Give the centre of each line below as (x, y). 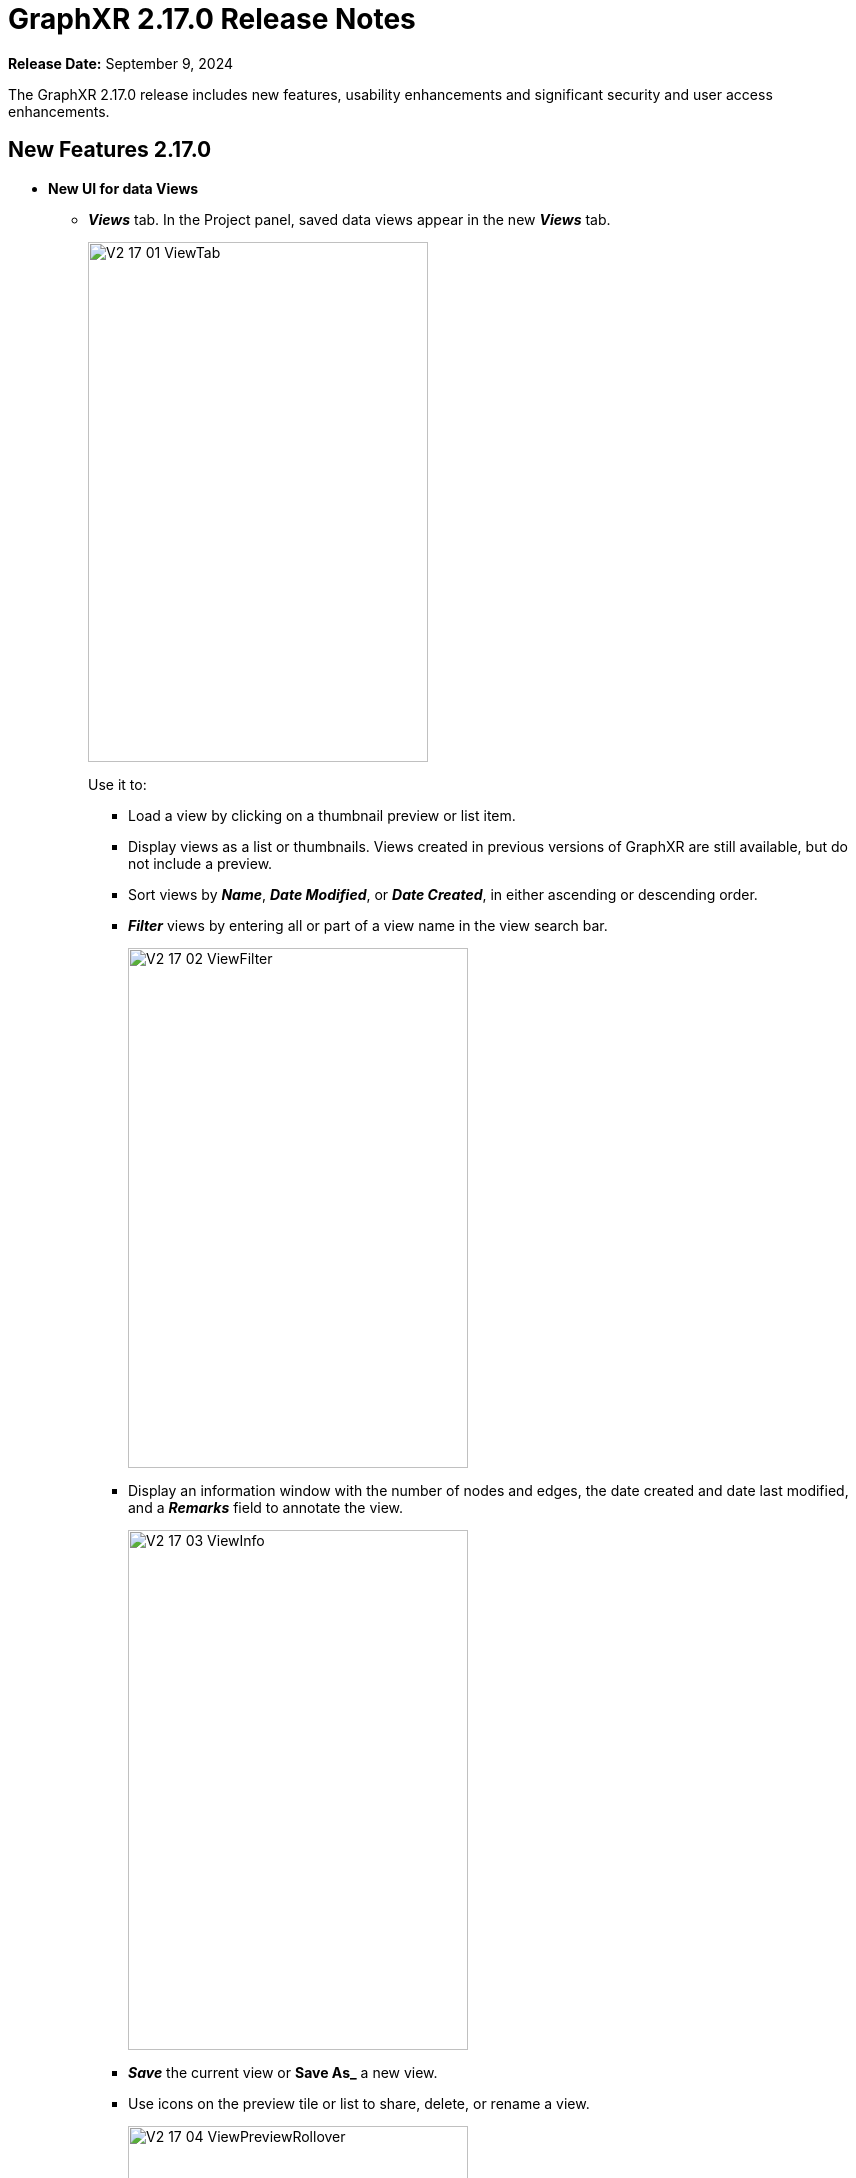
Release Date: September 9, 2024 (121, 63)
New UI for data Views (123, 188)
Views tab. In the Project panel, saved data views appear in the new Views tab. (349, 219)
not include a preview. (200, 863)
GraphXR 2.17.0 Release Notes (212, 19)
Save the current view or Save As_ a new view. (283, 2072)
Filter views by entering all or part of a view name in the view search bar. (368, 925)
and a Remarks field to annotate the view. (266, 1507)
